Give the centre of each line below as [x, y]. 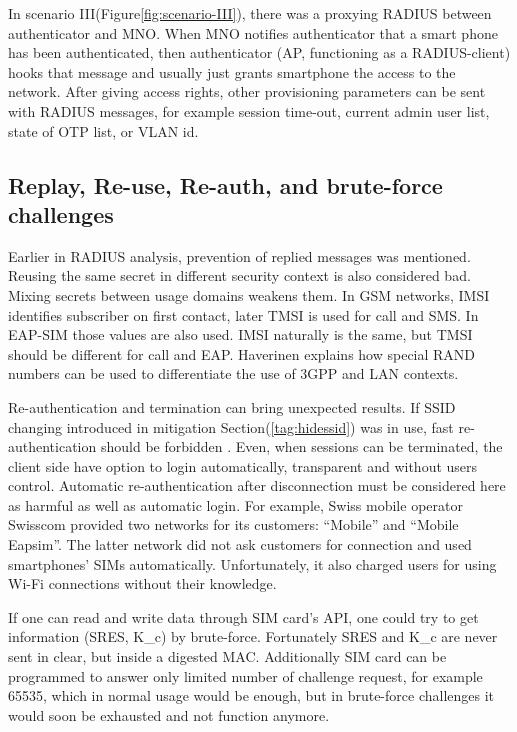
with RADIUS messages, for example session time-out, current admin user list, [249, 110]
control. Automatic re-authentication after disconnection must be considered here [257, 485]
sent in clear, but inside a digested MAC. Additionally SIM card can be [227, 656]
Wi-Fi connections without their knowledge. [142, 583]
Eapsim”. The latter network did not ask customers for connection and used [240, 544]
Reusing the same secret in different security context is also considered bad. [239, 275]
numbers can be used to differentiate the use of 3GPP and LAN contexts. [233, 373]
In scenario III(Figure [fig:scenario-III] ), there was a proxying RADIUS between [250, 13]
